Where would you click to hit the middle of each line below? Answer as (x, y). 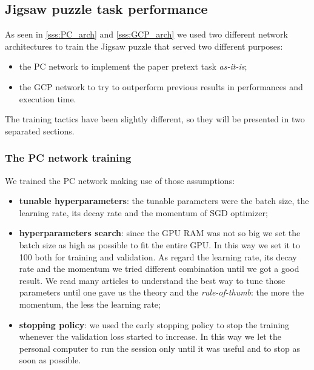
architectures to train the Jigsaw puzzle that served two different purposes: (144, 46)
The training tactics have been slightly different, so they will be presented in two (155, 119)
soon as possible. (50, 360)
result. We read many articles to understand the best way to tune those (152, 280)
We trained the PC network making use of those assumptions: (120, 180)
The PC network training (68, 158)
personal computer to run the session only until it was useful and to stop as (159, 348)
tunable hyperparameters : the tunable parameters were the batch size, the (164, 201)
